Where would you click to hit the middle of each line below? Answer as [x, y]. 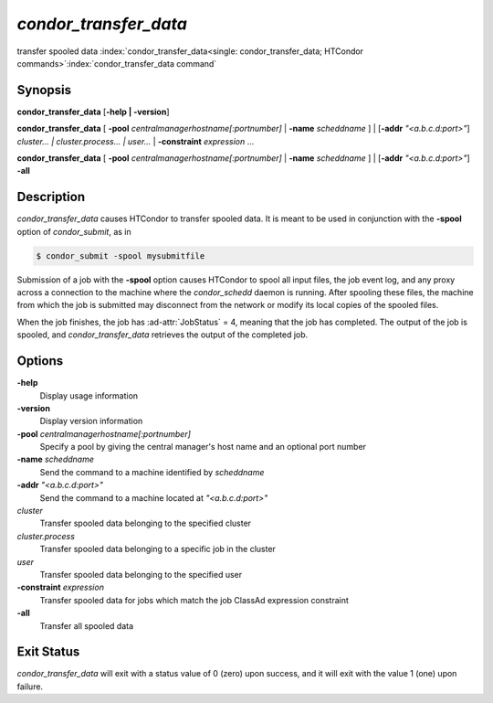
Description [51, 197]
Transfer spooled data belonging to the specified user [141, 575]
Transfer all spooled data [87, 625]
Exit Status [48, 652]
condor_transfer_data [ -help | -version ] [93, 112]
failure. [30, 687]
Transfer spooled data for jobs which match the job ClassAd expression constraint [194, 600]
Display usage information [89, 395]
